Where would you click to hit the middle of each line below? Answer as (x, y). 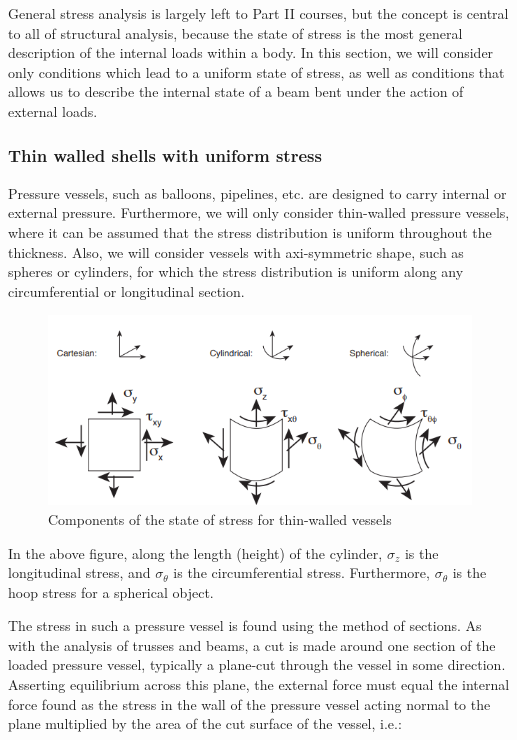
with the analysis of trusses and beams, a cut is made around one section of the (252, 644)
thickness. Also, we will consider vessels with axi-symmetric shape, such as (236, 251)
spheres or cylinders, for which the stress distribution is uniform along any (236, 271)
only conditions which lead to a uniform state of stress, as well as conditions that (256, 71)
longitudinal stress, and (79, 572)
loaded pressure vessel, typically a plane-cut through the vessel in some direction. (257, 664)
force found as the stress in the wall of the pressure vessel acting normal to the (249, 703)
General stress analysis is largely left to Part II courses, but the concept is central (258, 13)
